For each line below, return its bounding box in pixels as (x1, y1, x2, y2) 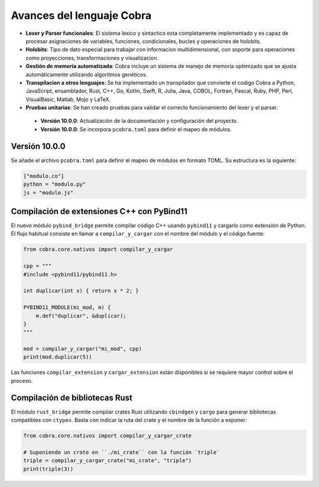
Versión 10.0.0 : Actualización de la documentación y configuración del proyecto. (40, 117, 239, 124)
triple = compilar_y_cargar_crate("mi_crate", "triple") (23, 457, 192, 464)
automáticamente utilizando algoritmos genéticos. (25, 71, 148, 78)
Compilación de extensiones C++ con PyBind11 (11, 206, 187, 216)
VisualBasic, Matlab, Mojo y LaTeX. (25, 95, 111, 103)
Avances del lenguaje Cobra (11, 9, 152, 22)
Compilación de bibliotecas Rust (11, 392, 133, 402)
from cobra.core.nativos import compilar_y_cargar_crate (23, 433, 192, 439)
